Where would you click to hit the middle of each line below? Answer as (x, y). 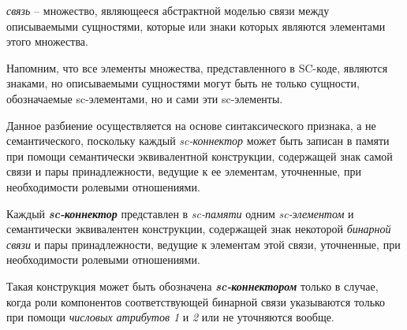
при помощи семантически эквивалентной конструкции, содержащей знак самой (200, 156)
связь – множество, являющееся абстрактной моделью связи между (168, 10)
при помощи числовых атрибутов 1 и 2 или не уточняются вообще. (170, 317)
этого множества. (47, 41)
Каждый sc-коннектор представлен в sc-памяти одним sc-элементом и (180, 213)
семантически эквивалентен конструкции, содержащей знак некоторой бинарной (199, 229)
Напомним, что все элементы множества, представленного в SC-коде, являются (197, 67)
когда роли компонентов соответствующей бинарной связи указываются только (196, 301)
